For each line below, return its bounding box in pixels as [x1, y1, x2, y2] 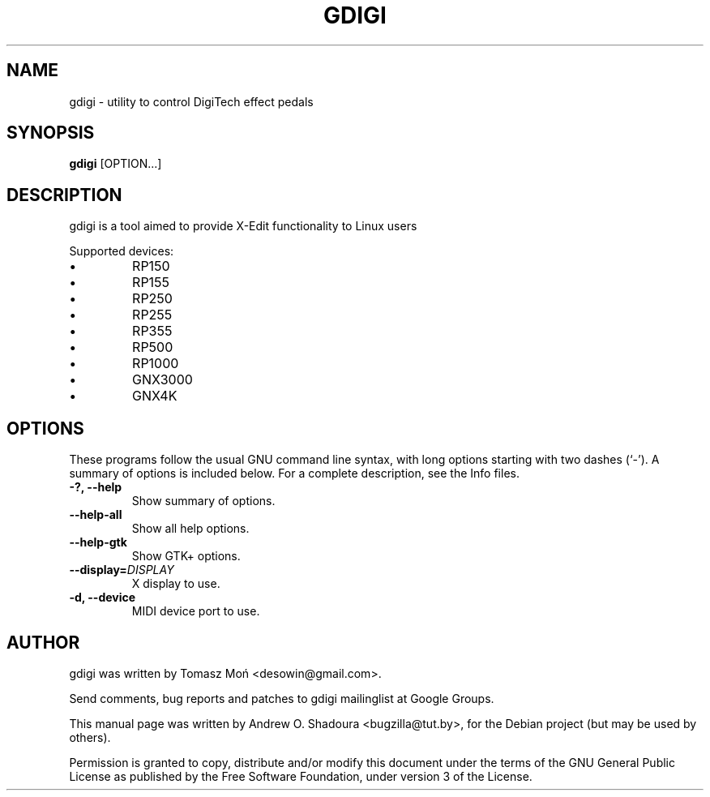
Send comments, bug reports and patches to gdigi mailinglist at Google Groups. [69, 691, 494, 705]
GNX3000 [132, 371, 193, 388]
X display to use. [131, 576, 220, 591]
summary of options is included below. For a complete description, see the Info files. [69, 466, 520, 481]
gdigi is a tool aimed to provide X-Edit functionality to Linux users [69, 219, 417, 234]
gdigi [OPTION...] [69, 156, 162, 171]
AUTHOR [6, 632, 80, 653]
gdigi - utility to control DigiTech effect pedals [69, 94, 314, 109]
